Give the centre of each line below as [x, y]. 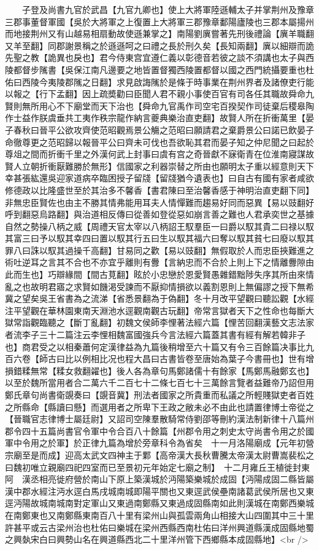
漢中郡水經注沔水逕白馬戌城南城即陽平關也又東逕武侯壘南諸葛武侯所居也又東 [159, 491]
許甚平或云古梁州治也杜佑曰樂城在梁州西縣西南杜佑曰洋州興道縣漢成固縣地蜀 [159, 527]
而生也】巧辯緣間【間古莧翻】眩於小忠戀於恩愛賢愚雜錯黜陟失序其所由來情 [163, 274]
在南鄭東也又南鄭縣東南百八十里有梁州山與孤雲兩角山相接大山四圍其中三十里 [159, 515]
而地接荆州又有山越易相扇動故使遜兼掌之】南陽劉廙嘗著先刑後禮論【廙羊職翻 [159, 33]
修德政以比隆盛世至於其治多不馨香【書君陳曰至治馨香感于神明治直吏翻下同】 [159, 190]
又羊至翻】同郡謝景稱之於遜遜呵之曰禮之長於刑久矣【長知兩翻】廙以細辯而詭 [159, 45]
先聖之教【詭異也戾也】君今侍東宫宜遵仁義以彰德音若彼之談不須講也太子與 [155, 57]
